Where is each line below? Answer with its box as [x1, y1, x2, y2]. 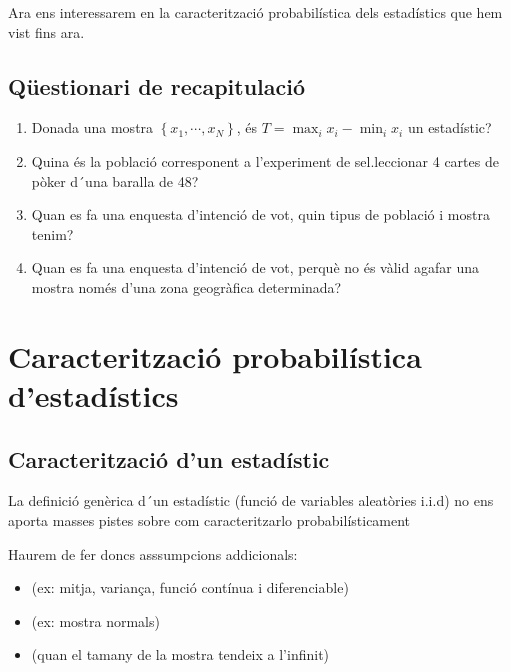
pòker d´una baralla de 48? [31, 170, 199, 191]
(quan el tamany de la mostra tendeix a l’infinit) [31, 644, 330, 665]
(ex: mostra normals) [31, 610, 160, 631]
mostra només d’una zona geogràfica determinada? [31, 276, 342, 297]
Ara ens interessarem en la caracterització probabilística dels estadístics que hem [8, 2, 503, 22]
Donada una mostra [31, 117, 154, 138]
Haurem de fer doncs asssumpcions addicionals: [8, 543, 298, 564]
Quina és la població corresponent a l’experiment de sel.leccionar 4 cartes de [31, 150, 499, 171]
